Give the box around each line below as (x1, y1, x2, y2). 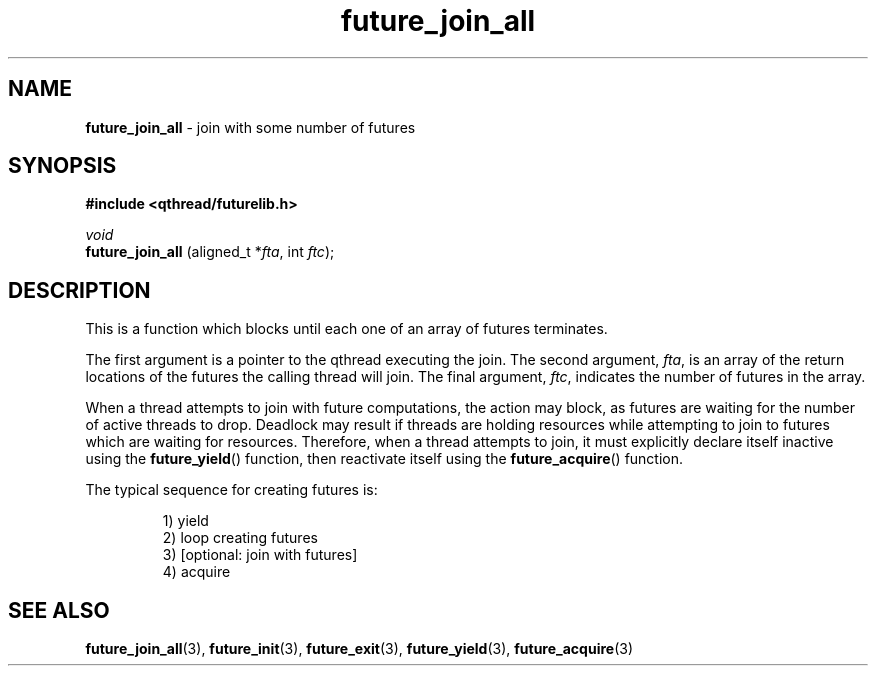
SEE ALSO (8, 597, 110, 623)
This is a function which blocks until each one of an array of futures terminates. (85, 320, 608, 338)
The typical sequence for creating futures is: (85, 481, 378, 499)
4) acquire (162, 563, 231, 581)
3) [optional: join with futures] (162, 546, 358, 564)
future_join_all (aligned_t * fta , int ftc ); (85, 243, 335, 261)
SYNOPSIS (8, 153, 117, 179)
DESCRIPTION (8, 277, 151, 303)
